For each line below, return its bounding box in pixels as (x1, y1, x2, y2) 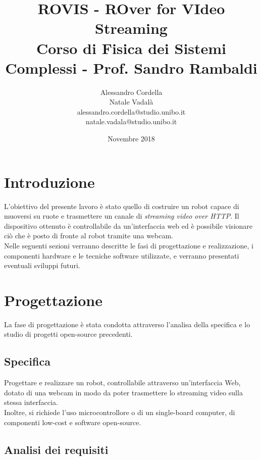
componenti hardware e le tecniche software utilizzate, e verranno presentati (4, 250, 239, 261)
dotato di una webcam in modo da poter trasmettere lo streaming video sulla (4, 387, 243, 397)
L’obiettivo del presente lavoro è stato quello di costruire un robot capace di (4, 200, 239, 211)
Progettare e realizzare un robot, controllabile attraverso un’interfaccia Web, (4, 377, 241, 388)
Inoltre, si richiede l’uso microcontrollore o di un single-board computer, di (4, 407, 235, 418)
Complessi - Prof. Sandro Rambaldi (5, 57, 257, 78)
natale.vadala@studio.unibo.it (85, 116, 177, 127)
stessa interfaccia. (4, 397, 58, 407)
